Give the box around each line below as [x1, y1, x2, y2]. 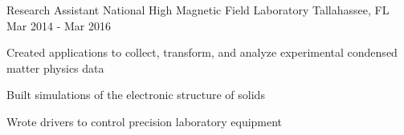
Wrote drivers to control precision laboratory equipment [6, 113, 283, 129]
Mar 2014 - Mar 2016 [6, 17, 111, 34]
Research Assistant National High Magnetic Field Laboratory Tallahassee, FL [6, 2, 390, 18]
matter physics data [6, 59, 104, 76]
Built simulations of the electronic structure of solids [6, 86, 265, 103]
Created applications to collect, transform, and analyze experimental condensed [6, 44, 398, 61]
